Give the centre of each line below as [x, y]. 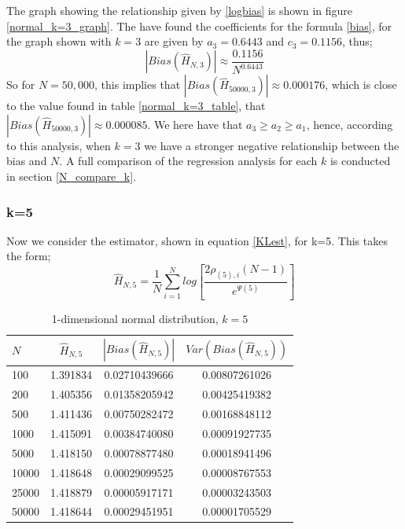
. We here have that [195, 124]
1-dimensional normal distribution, [135, 318]
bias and [27, 161]
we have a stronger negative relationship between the [272, 145]
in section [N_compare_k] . [72, 176]
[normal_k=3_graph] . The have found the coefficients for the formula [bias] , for [199, 26]
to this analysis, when [59, 145]
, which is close [361, 84]
